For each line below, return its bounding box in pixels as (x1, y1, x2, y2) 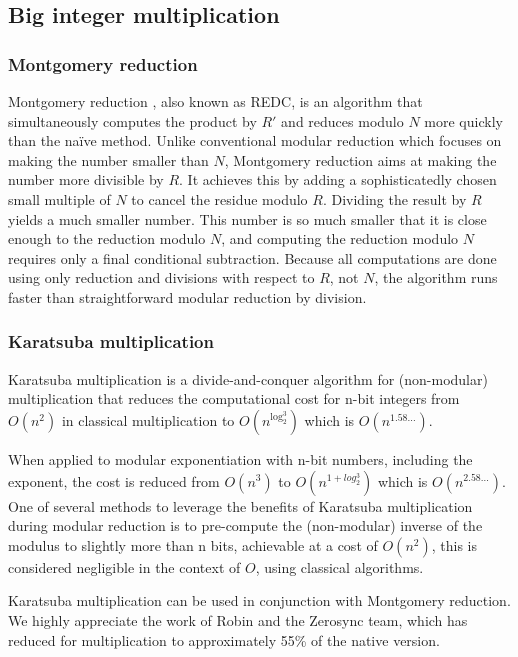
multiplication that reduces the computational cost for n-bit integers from (8, 388, 460, 409)
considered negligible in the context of (8, 556, 241, 577)
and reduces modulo (281, 110, 404, 131)
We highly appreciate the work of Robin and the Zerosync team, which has (8, 609, 468, 630)
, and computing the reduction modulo (221, 228, 459, 249)
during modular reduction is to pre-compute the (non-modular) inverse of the (8, 515, 483, 536)
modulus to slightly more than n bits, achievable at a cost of (8, 534, 378, 555)
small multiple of (8, 188, 111, 209)
